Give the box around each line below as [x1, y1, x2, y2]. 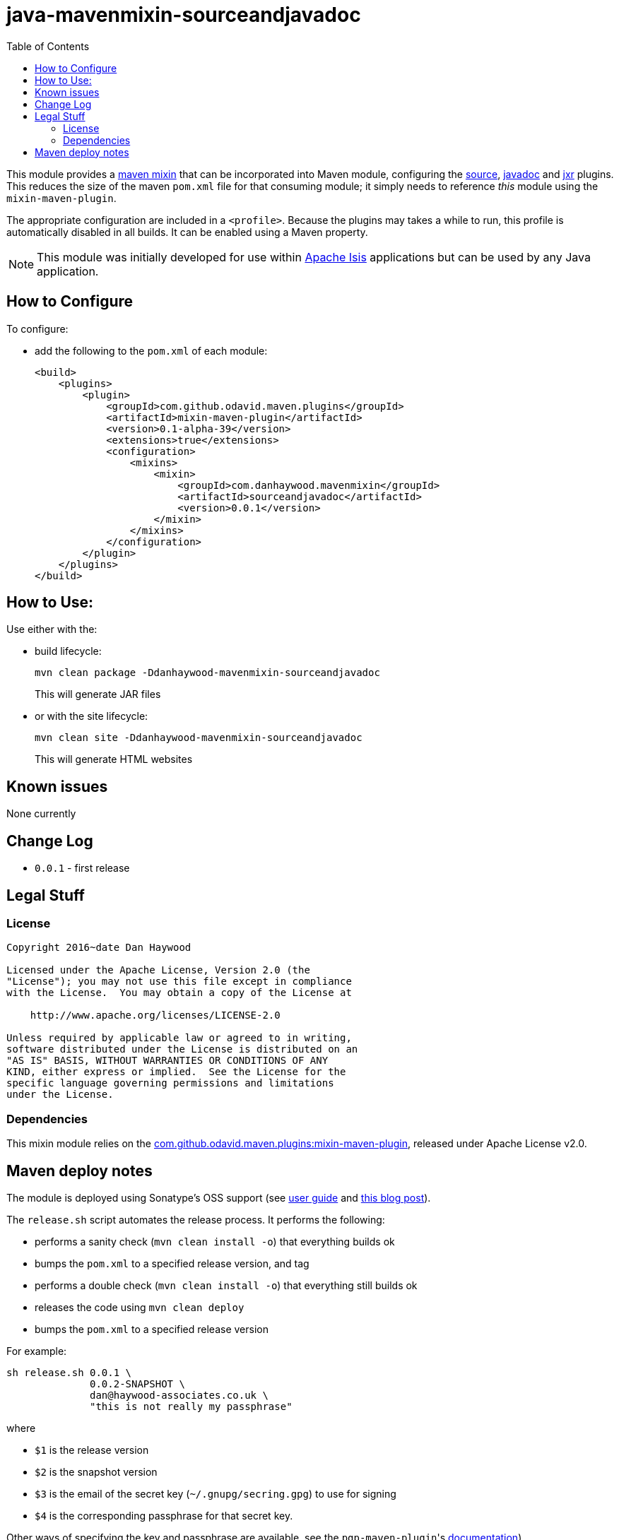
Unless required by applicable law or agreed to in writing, [6, 1032, 352, 1044]
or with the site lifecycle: [35, 710, 148, 723]
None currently [6, 807, 76, 820]
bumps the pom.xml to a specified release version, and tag [35, 1257, 309, 1269]
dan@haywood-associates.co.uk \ [90, 1389, 269, 1401]
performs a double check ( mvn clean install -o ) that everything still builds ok [35, 1279, 418, 1291]
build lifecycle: [35, 645, 102, 658]
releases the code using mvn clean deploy [35, 1301, 244, 1313]
